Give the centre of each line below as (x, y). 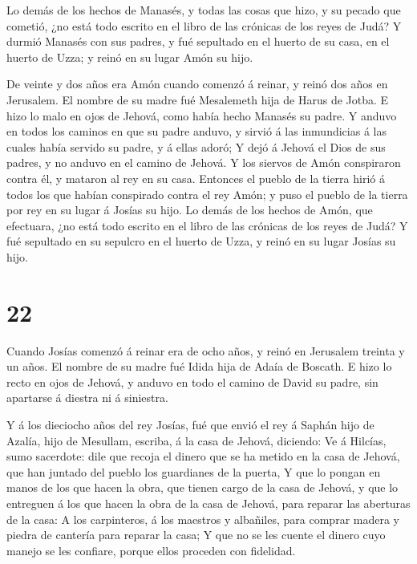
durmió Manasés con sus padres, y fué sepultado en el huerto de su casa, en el (198, 41)
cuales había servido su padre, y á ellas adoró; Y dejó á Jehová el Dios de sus (196, 146)
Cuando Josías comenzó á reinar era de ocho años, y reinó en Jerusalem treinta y (206, 350)
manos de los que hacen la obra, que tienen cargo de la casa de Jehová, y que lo (202, 487)
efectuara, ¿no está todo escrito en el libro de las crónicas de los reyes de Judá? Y (207, 225)
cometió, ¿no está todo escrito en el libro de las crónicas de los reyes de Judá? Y (204, 25)
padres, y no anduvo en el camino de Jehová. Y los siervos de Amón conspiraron (204, 162)
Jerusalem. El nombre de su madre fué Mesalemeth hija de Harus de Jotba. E (198, 99)
